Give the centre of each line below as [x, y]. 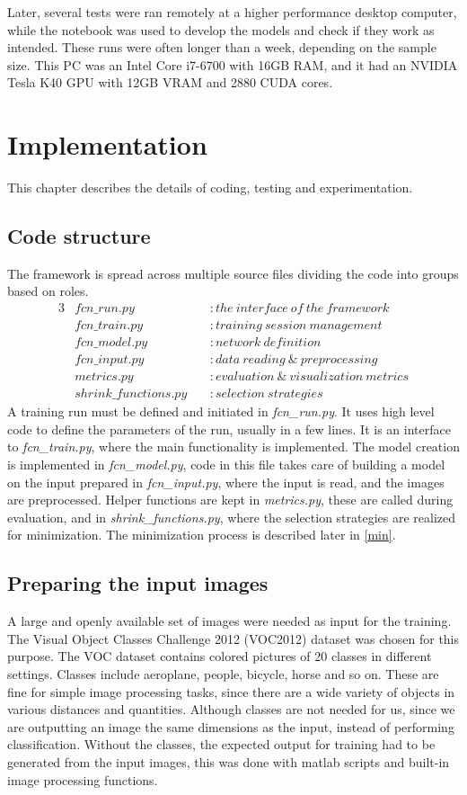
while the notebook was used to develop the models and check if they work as [221, 29]
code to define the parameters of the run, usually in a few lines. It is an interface [229, 429]
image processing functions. [83, 779]
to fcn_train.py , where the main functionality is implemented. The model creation [233, 447]
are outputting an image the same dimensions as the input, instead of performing [231, 726]
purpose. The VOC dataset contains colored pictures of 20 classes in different [220, 656]
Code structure [79, 236]
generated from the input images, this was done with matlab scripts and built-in [229, 761]
